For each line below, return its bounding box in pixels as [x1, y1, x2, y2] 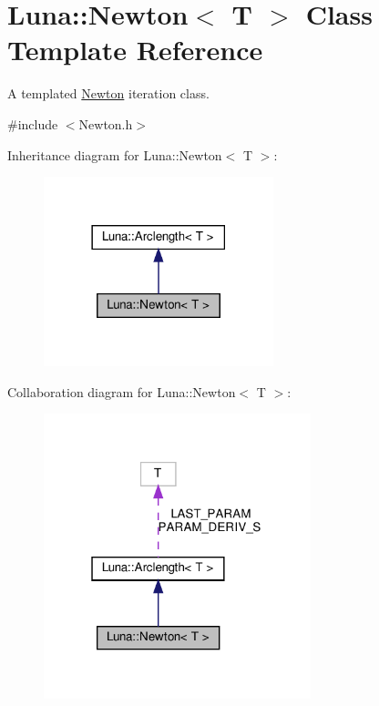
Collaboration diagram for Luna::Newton [7, 382, 236, 401]
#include [7, 114, 58, 133]
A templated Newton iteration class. [7, 84, 210, 103]
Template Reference [7, 31, 263, 68]
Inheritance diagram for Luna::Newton [7, 145, 222, 164]
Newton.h [78, 114, 133, 133]
